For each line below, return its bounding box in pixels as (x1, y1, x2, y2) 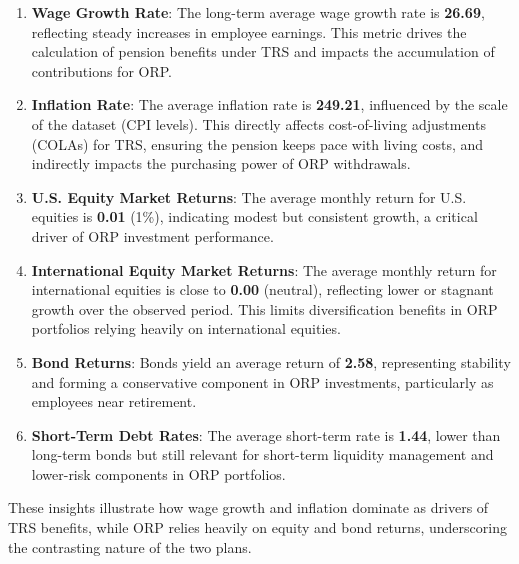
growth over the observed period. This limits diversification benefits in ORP (31, 298, 498, 319)
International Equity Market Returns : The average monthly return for (31, 259, 497, 280)
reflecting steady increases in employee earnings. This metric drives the (31, 21, 467, 42)
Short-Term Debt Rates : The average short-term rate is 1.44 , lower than (31, 424, 501, 445)
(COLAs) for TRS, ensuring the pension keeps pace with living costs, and (31, 133, 484, 154)
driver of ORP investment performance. (31, 225, 274, 246)
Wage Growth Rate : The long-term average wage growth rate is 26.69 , (31, 2, 485, 22)
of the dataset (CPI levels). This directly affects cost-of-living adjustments (31, 113, 486, 134)
